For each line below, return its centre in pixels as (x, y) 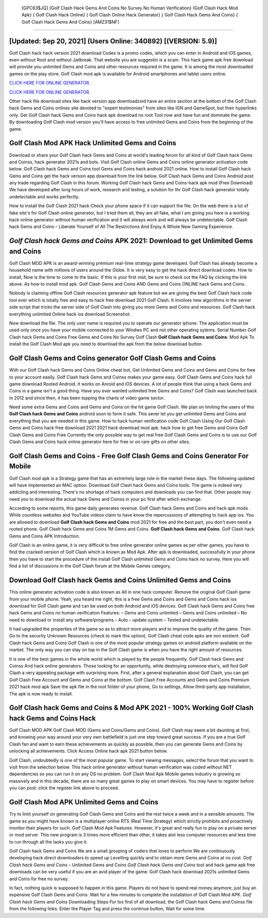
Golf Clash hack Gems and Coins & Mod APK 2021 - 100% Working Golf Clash (132, 708)
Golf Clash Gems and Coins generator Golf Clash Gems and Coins (112, 358)
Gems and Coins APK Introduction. (45, 536)
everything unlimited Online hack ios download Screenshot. (70, 314)
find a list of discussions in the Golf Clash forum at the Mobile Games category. (90, 566)
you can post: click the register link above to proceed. (64, 788)
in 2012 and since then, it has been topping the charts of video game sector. (87, 398)
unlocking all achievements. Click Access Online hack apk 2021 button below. (89, 751)
